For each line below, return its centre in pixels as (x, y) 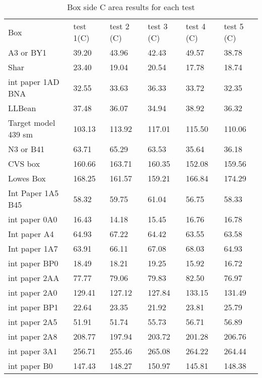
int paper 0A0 (33, 219)
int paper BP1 (33, 307)
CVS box (24, 163)
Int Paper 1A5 (34, 193)
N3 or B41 (26, 149)
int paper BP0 (33, 263)
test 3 (158, 26)
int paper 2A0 (33, 292)
